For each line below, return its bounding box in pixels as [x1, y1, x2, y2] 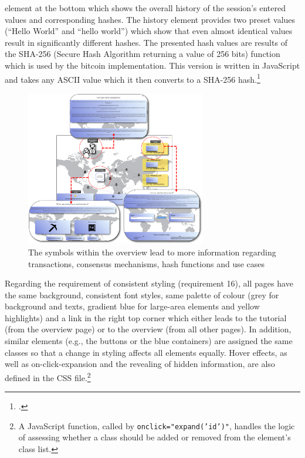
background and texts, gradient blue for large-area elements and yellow [5, 300, 260, 312]
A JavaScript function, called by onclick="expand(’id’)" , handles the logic [18, 419, 295, 432]
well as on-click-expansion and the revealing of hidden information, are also [5, 358, 275, 370]
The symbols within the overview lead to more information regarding [28, 245, 276, 258]
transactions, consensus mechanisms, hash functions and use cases [28, 257, 265, 270]
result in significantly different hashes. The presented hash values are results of [5, 36, 287, 48]
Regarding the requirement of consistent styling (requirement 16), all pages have [5, 277, 293, 289]
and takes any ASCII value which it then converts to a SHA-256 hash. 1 [5, 71, 260, 85]
